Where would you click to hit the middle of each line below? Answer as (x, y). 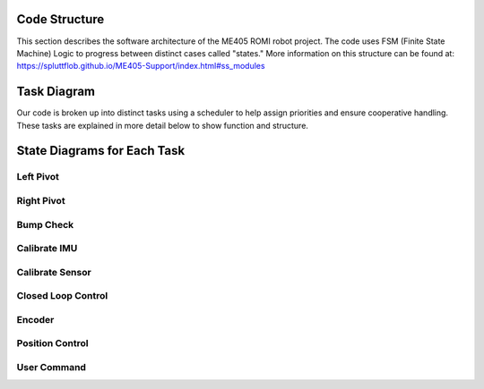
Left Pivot (38, 177)
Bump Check (45, 224)
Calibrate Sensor (54, 272)
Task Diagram (56, 92)
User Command (52, 367)
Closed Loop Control (62, 296)
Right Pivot (41, 200)
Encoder (35, 319)
